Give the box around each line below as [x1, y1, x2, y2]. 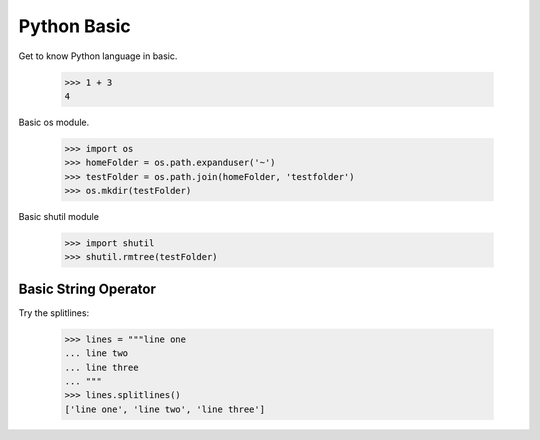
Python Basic [18, 15, 131, 37]
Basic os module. [18, 116, 90, 128]
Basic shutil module [18, 211, 100, 223]
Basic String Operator [18, 280, 157, 297]
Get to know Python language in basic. [18, 50, 178, 62]
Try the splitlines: [18, 306, 90, 319]
